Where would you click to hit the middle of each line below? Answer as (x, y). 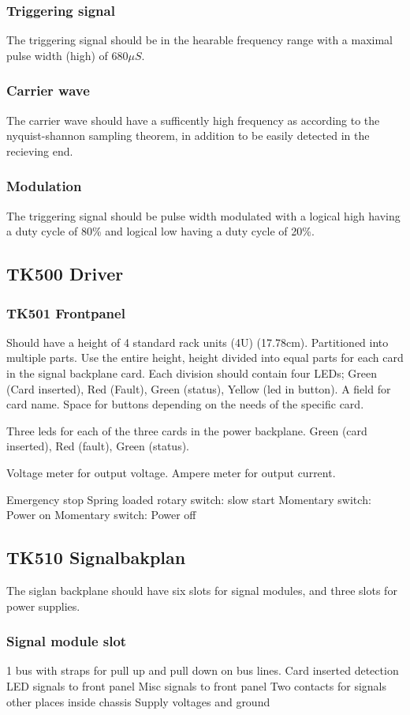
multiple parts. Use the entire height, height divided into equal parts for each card (205, 357)
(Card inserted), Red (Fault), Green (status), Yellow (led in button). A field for (199, 388)
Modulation (44, 186)
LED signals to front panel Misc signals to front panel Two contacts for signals (196, 685)
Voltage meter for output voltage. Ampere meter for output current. (171, 472)
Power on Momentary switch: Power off (101, 515)
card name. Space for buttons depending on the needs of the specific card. (185, 404)
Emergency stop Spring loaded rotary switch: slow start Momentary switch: (189, 499)
